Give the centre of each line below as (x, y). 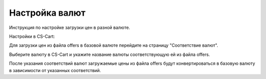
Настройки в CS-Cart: (32, 36)
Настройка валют (47, 13)
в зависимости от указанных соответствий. (55, 70)
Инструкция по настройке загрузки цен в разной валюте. (70, 27)
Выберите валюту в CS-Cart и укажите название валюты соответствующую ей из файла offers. (110, 54)
